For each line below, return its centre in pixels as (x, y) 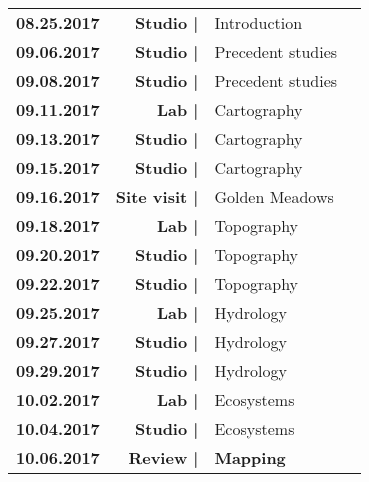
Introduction (258, 22)
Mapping (250, 457)
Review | (163, 457)
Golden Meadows (274, 196)
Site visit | (157, 196)
